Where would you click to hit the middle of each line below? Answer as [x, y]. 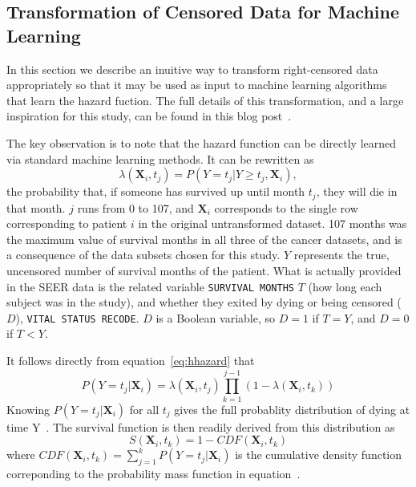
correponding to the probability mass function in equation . [153, 474]
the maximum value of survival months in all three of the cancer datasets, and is [204, 239]
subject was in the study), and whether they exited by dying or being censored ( [204, 302]
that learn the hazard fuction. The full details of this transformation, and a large [205, 100]
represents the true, [341, 255]
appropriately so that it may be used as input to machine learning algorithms [197, 85]
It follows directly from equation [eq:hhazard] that [131, 361]
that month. [36, 207]
